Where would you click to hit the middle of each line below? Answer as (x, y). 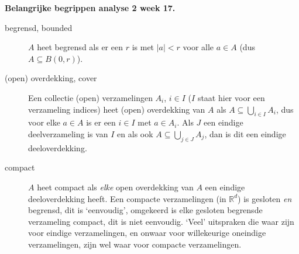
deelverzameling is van (68, 133)
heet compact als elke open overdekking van (115, 187)
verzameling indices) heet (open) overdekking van (117, 109)
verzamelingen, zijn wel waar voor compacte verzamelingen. (135, 244)
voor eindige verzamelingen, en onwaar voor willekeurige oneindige (147, 233)
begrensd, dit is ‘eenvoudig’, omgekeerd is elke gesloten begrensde (145, 210)
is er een (101, 122)
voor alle (198, 47)
